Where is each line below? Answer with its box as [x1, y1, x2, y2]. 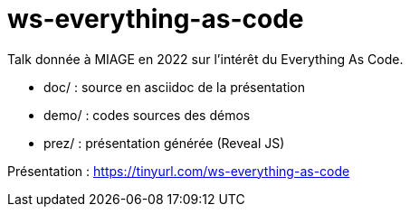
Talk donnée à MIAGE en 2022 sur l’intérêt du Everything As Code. [7, 51, 404, 67]
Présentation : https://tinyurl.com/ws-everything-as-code [7, 163, 350, 179]
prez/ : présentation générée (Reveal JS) [43, 135, 285, 151]
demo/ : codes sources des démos [43, 107, 251, 123]
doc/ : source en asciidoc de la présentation [43, 79, 306, 95]
